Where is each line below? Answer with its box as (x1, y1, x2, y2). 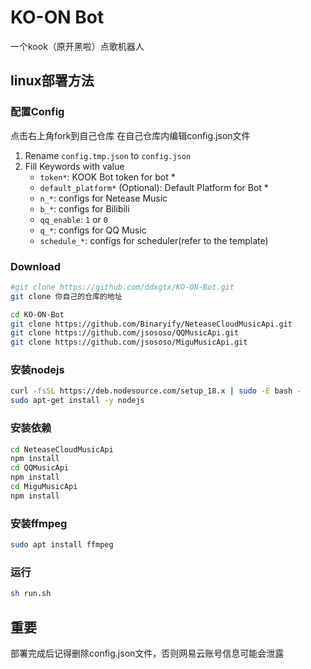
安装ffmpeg (10, 516, 68, 530)
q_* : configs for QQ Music (39, 224, 147, 236)
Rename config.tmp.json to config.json (24, 149, 192, 161)
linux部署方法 (10, 72, 95, 90)
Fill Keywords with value (24, 160, 125, 172)
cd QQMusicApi (10, 463, 70, 473)
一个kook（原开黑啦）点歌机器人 (10, 40, 145, 52)
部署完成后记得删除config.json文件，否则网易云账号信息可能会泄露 (10, 647, 285, 659)
